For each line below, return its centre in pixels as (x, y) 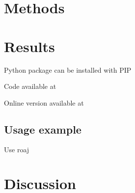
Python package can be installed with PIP (68, 69)
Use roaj (17, 150)
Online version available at (44, 102)
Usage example (43, 129)
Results (29, 46)
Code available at (30, 86)
